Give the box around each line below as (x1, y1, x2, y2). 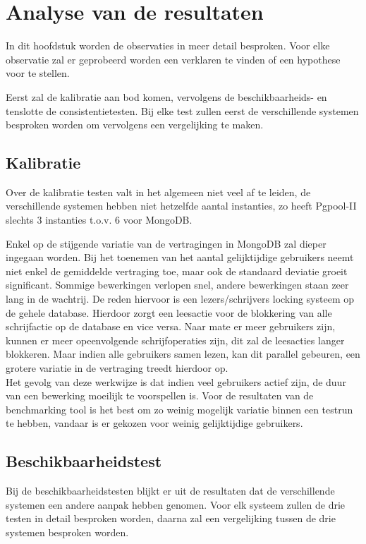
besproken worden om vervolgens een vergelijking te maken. (6, 117, 264, 132)
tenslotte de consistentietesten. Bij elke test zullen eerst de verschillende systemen (6, 103, 359, 118)
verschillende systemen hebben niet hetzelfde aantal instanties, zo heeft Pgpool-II (6, 198, 357, 213)
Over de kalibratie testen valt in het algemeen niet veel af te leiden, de (6, 184, 311, 199)
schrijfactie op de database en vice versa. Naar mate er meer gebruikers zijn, (6, 319, 336, 334)
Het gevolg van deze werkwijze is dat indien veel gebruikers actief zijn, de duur (6, 374, 346, 389)
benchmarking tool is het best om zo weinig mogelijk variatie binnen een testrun (6, 401, 353, 416)
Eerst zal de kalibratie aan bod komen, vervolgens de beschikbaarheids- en (6, 89, 327, 104)
